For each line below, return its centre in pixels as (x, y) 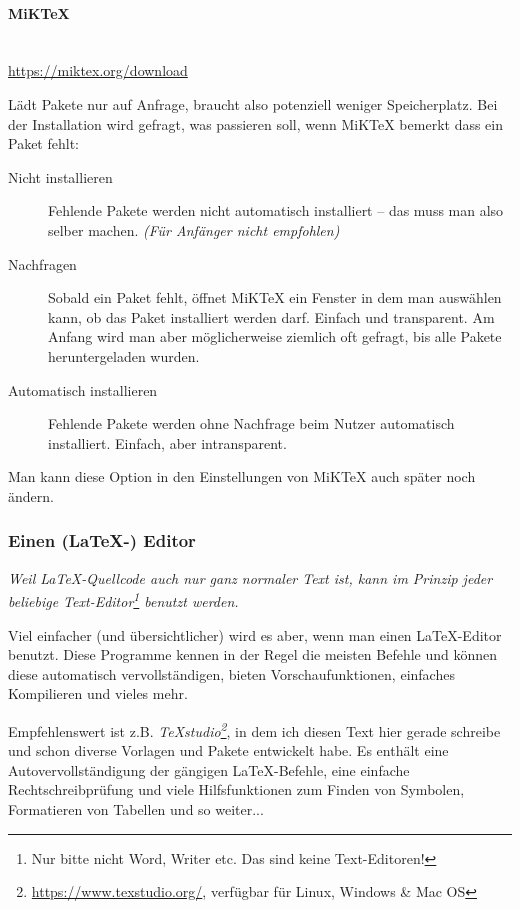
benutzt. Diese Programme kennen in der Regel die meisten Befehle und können (253, 654)
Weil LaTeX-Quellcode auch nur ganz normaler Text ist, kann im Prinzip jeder (250, 577)
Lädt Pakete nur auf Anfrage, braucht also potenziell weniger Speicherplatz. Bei (253, 103)
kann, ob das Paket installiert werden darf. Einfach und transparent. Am (271, 316)
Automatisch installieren (83, 389)
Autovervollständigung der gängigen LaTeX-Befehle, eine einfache (209, 769)
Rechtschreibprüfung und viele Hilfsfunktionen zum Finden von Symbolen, (236, 789)
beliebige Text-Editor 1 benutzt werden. (123, 599)
